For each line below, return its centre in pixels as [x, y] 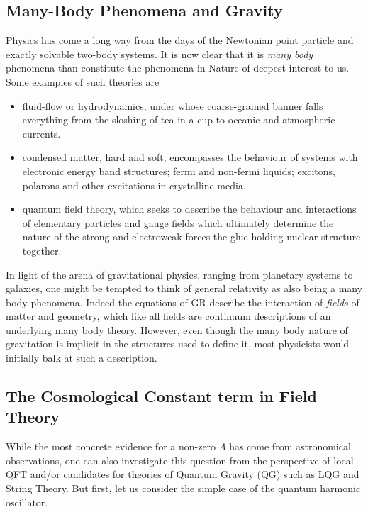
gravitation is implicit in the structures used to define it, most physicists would [178, 344]
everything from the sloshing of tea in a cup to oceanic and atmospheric [179, 119]
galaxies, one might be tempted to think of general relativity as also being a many [184, 288]
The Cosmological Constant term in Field [161, 396]
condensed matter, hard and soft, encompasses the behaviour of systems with [190, 157]
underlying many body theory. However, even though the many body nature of [177, 329]
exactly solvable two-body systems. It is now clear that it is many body [160, 54]
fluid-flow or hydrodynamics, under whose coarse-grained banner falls [173, 105]
